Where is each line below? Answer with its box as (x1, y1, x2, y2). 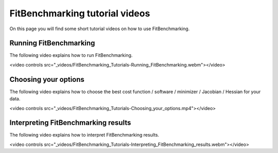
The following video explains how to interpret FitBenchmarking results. (9, 132, 160, 138)
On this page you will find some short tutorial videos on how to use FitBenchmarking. (9, 26, 190, 32)
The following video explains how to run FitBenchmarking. (9, 52, 133, 58)
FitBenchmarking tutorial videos (9, 8, 150, 19)
